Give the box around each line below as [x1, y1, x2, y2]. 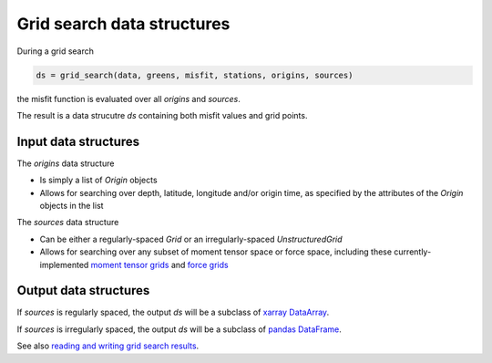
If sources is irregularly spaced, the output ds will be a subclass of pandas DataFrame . [16, 324, 342, 335]
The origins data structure [16, 158, 115, 169]
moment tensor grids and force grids [90, 259, 229, 270]
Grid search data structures [16, 14, 231, 34]
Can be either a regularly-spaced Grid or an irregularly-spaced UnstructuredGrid [39, 233, 343, 244]
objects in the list [39, 200, 104, 211]
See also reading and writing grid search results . [16, 340, 200, 351]
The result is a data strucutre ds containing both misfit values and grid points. [16, 109, 308, 120]
